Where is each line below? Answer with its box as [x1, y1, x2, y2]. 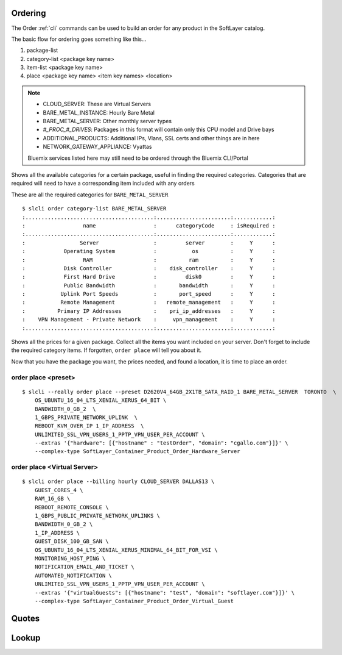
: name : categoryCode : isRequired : [22, 222, 276, 229]
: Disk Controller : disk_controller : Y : [22, 265, 276, 271]
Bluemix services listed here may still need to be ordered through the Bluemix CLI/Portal [27, 154, 249, 162]
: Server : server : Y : [22, 239, 276, 246]
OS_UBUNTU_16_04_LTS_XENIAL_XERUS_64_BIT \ [34, 397, 167, 404]
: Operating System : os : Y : [22, 248, 276, 255]
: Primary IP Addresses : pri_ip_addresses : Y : [22, 307, 276, 314]
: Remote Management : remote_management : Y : [22, 299, 276, 306]
